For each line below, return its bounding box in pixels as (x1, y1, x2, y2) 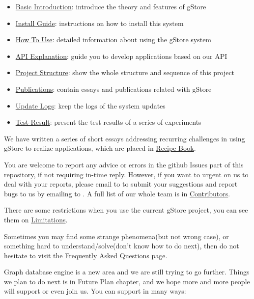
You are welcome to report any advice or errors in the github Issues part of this (4, 159, 244, 169)
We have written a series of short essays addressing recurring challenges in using (4, 133, 245, 143)
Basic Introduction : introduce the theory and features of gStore (15, 1, 206, 11)
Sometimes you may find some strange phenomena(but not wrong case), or (4, 231, 229, 241)
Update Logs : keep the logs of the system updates (15, 100, 166, 110)
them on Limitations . (4, 214, 68, 224)
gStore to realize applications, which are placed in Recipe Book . (4, 143, 196, 153)
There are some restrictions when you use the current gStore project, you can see (4, 205, 248, 215)
